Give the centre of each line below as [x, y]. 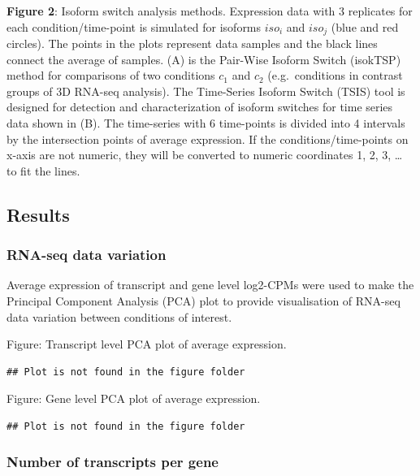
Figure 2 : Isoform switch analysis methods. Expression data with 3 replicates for [210, 11]
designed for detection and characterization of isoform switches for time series [200, 107]
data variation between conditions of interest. [119, 316]
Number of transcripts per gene [113, 462]
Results [38, 214]
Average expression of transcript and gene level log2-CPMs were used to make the [210, 285]
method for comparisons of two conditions [111, 75]
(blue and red [365, 26]
